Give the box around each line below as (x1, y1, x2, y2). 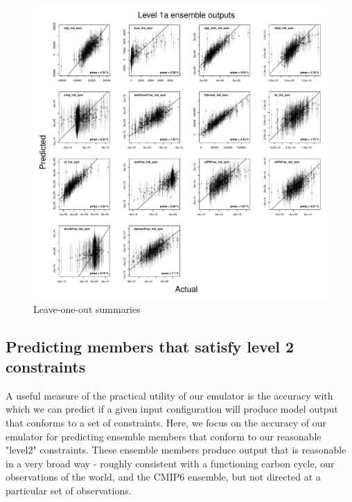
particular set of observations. (6, 483, 132, 497)
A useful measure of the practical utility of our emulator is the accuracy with (6, 388, 333, 402)
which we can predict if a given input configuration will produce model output (6, 402, 338, 416)
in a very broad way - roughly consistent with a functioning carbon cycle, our (6, 456, 335, 470)
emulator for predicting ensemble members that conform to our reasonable (6, 429, 322, 443)
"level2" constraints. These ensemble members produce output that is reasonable (6, 442, 346, 457)
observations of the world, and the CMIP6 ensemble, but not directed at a (6, 469, 321, 484)
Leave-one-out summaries (33, 301, 141, 316)
